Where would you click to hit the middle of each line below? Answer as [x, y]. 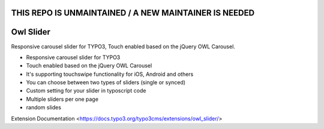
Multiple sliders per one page [62, 99]
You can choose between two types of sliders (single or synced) [106, 82]
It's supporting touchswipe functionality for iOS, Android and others [110, 74]
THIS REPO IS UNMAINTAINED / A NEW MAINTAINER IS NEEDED [133, 13]
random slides [43, 107]
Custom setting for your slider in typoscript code [86, 91]
